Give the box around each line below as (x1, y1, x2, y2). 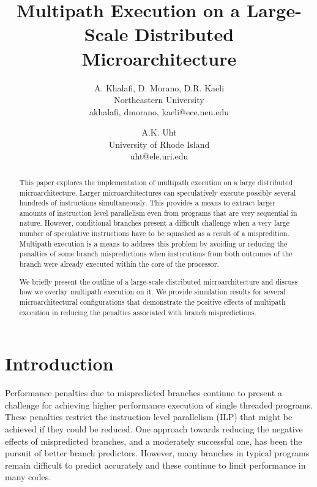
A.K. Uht (141, 126, 177, 139)
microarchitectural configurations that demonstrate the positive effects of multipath (19, 296, 286, 307)
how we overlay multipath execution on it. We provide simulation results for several (19, 286, 286, 297)
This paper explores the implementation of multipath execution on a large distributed (19, 177, 293, 187)
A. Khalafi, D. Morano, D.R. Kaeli (94, 81, 225, 94)
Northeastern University (114, 93, 204, 106)
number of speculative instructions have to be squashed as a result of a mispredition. (19, 228, 289, 239)
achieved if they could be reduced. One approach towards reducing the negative (5, 423, 303, 435)
